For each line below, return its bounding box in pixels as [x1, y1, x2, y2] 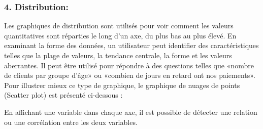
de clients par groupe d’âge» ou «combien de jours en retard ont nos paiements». [4, 70, 255, 80]
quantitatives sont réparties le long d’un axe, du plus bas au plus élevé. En [4, 30, 237, 40]
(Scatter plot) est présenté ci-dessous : [4, 90, 123, 100]
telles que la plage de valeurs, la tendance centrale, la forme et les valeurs [4, 50, 232, 60]
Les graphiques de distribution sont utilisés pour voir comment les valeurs [4, 20, 234, 31]
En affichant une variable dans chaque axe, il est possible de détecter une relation [4, 106, 257, 117]
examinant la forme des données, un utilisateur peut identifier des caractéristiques [4, 40, 259, 51]
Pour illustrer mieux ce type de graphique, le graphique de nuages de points [4, 79, 240, 90]
